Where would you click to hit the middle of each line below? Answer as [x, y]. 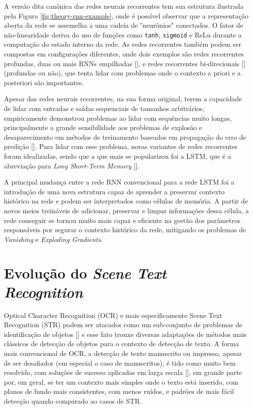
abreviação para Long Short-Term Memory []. [72, 165]
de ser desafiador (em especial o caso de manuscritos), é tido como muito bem [120, 363]
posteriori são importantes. [44, 82]
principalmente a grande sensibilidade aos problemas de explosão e [103, 127]
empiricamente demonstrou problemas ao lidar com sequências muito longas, [118, 118]
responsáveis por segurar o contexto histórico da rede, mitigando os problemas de [125, 230]
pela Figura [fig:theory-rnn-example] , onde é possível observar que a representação [126, 15]
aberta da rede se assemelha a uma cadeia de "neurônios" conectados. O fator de [124, 25]
